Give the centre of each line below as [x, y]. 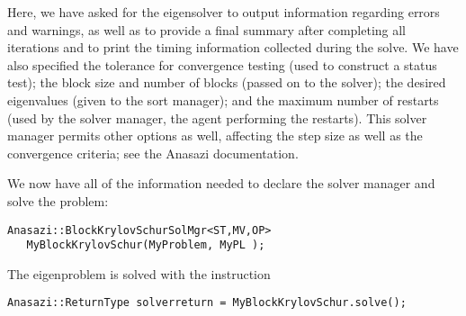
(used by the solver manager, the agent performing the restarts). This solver [217, 117]
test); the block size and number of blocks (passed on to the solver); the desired [227, 82]
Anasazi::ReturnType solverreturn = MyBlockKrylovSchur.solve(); [207, 303]
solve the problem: [58, 200]
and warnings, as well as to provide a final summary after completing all [207, 29]
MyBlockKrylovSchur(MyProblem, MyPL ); [146, 245]
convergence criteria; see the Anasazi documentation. [153, 153]
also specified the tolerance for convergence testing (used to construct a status [222, 64]
